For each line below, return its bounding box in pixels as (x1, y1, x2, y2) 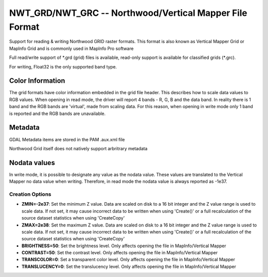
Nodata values (9, 159, 55, 167)
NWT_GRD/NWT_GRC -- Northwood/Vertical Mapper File (9, 7, 248, 18)
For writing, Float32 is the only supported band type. (9, 63, 117, 69)
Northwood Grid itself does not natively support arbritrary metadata (9, 145, 148, 151)
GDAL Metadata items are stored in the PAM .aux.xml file (9, 136, 125, 142)
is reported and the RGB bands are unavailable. (9, 111, 106, 116)
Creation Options (9, 191, 52, 198)
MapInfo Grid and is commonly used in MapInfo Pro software (9, 45, 134, 52)
